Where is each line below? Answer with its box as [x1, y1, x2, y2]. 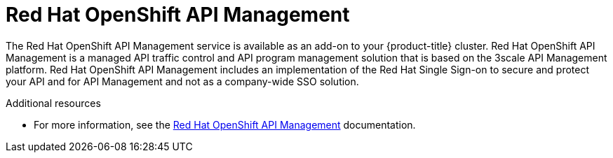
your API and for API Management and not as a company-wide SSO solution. [6, 75, 359, 87]
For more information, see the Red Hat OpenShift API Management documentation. [34, 118, 416, 131]
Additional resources [6, 96, 101, 109]
